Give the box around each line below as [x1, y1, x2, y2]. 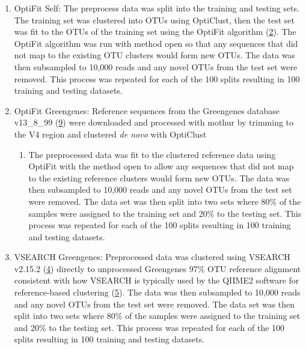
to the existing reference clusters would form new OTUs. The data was [28, 171, 290, 184]
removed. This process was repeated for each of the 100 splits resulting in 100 [14, 72, 300, 85]
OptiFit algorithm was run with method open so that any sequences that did [14, 37, 298, 49]
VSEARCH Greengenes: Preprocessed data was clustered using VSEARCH [14, 250, 290, 263]
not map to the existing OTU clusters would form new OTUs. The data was [14, 49, 295, 61]
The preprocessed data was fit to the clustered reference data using [28, 148, 276, 160]
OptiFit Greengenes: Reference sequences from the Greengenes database [14, 104, 280, 117]
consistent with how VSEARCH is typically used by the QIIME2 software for [14, 274, 299, 287]
